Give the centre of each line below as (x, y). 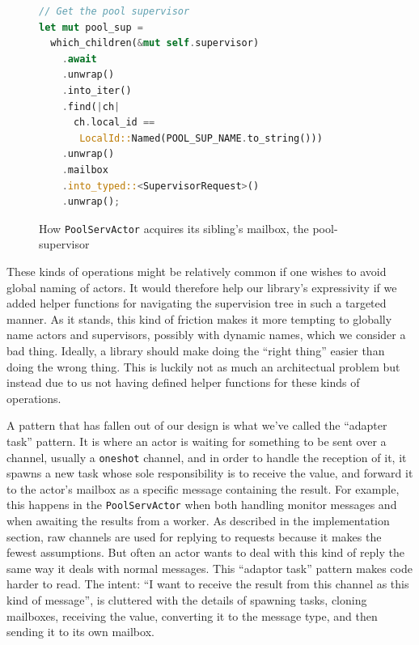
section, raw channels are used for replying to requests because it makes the (194, 536)
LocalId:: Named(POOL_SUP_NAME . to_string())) (201, 138)
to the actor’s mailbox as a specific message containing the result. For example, (203, 488)
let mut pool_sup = (91, 27)
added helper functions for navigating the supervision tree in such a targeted (197, 303)
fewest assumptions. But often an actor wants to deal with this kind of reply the (205, 552)
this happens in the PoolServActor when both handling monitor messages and (202, 505)
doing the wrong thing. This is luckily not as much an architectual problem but (203, 366)
